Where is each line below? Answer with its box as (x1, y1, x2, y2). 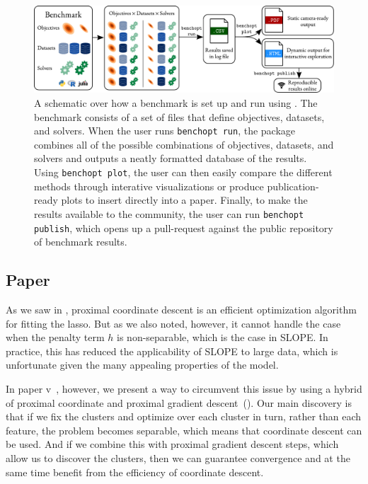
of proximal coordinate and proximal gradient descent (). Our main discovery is (6, 395, 352, 410)
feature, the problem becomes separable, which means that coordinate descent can (6, 422, 362, 437)
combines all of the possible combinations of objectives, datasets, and (34, 137, 334, 151)
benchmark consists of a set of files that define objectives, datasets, (34, 109, 325, 124)
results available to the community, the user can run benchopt (34, 206, 304, 221)
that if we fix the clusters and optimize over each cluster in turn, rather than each (6, 409, 362, 424)
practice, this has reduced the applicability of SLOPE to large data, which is (6, 343, 338, 358)
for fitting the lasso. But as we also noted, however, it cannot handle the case (6, 316, 341, 330)
